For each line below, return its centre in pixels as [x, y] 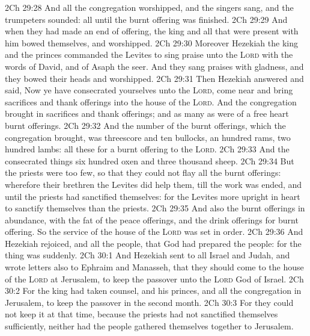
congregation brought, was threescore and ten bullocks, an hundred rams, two [148, 137]
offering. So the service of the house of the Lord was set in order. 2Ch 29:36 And [154, 232]
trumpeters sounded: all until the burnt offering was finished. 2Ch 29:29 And [146, 19]
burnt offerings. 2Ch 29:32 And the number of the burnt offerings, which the [145, 125]
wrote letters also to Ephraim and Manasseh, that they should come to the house [154, 267]
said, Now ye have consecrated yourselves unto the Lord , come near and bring [149, 90]
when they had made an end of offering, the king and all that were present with [152, 31]
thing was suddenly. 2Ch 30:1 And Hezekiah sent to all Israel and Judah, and [147, 255]
